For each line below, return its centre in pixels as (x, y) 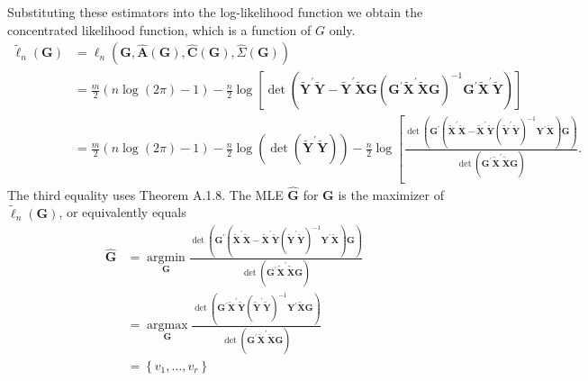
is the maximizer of (391, 194)
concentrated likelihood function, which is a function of (159, 29)
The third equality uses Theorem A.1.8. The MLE (145, 194)
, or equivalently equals (122, 212)
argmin (166, 258)
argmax (167, 326)
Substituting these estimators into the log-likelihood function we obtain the (215, 12)
